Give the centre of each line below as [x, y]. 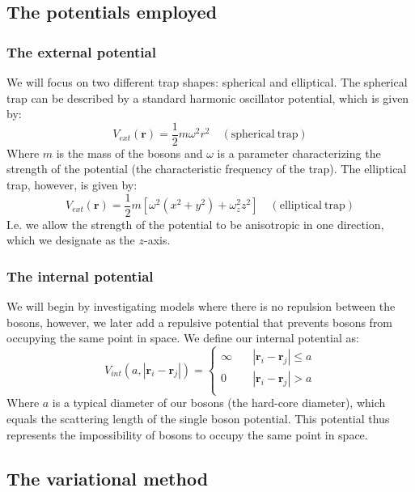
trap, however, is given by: [72, 185]
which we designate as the [71, 240]
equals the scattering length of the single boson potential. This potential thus [198, 419]
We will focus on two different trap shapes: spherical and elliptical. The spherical [207, 82]
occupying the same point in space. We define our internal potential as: [183, 338]
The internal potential [80, 276]
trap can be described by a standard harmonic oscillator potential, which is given [208, 98]
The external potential [81, 51]
